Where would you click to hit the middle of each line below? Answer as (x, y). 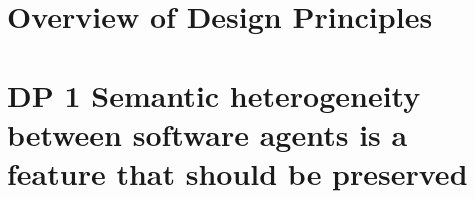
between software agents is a (207, 133)
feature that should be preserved (237, 172)
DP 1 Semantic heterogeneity (214, 94)
